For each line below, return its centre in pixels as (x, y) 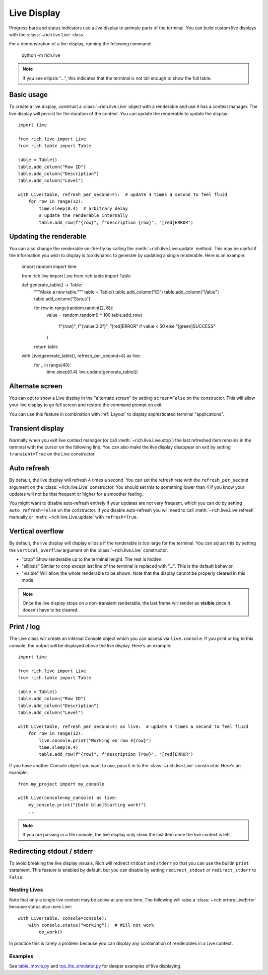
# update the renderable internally (84, 216)
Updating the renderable (48, 236)
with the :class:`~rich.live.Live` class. (47, 34)
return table (46, 347)
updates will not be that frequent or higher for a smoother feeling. (76, 494)
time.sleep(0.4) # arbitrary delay (84, 208)
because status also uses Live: (40, 907)
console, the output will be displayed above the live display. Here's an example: (90, 645)
